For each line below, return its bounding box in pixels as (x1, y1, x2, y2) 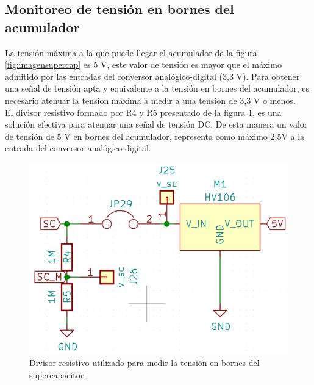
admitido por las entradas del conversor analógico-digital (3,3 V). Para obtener (5, 70, 300, 82)
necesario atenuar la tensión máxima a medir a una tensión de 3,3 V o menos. (5, 93, 296, 106)
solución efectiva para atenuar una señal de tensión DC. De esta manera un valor (5, 118, 308, 131)
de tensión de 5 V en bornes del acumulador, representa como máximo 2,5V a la (5, 129, 305, 142)
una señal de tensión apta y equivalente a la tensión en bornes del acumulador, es (5, 82, 309, 95)
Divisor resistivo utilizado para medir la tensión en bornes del (29, 356, 260, 369)
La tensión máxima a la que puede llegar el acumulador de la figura (5, 46, 257, 59)
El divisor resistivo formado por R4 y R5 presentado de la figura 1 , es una (5, 106, 282, 118)
